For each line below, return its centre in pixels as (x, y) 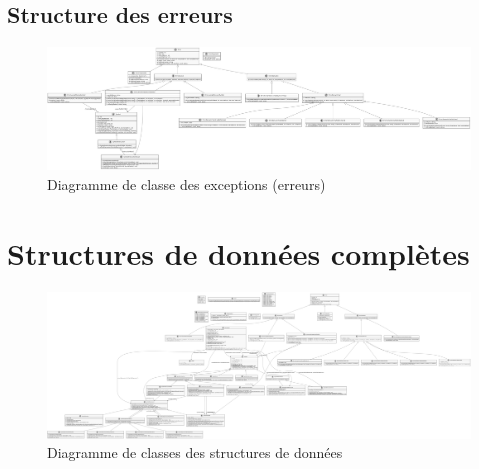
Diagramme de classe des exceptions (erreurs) (186, 183)
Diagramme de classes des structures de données (195, 452)
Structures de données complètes (238, 252)
